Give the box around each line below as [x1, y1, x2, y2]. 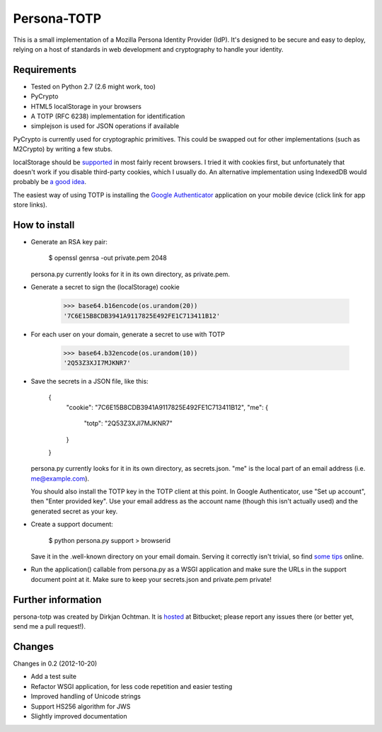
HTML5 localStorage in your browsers [30, 102, 141, 110]
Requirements [13, 64, 77, 76]
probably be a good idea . [13, 178, 86, 186]
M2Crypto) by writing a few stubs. [13, 145, 113, 154]
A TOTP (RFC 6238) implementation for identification [30, 112, 185, 120]
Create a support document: [30, 520, 113, 529]
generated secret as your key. [30, 507, 118, 515]
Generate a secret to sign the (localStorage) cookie [30, 283, 180, 292]
